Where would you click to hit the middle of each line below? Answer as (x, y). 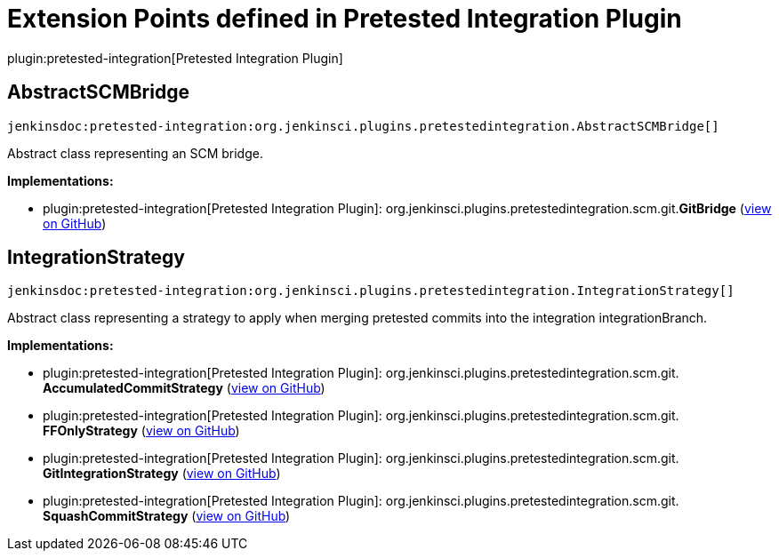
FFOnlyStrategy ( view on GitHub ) (141, 431)
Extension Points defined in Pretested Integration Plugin (345, 19)
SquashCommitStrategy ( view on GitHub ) (167, 516)
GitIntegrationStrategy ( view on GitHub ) (162, 474)
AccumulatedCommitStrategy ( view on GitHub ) (184, 388)
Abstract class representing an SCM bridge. (135, 153)
